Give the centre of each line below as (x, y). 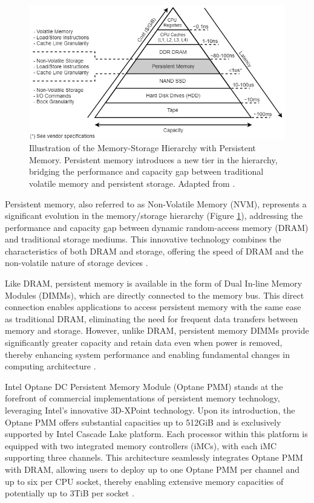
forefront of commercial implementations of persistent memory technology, (142, 398)
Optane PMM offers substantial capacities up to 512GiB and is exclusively (143, 422)
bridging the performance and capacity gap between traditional (146, 171)
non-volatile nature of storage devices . (77, 263)
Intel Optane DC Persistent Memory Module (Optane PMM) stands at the (144, 386)
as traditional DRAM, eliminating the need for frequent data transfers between (152, 318)
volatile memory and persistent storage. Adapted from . (132, 183)
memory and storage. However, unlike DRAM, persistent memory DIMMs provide (157, 330)
